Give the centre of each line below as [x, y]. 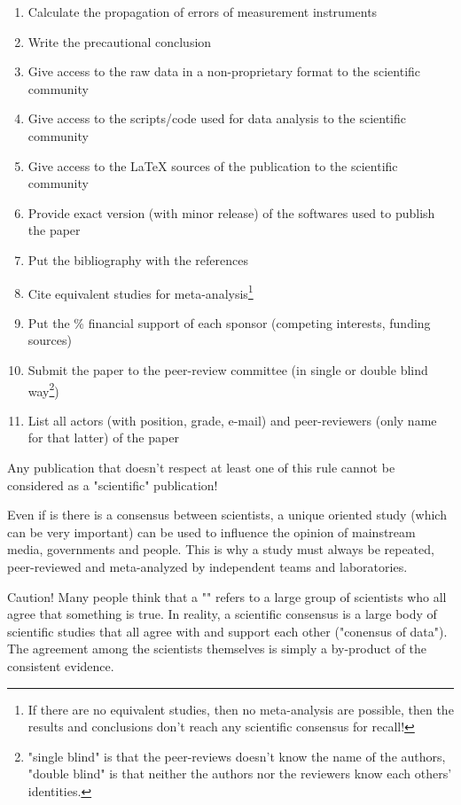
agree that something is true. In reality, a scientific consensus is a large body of [222, 614]
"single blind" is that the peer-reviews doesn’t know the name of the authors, [237, 756]
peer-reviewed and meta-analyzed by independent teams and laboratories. [207, 566]
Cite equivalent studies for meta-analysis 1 [141, 292]
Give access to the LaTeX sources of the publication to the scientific [213, 165]
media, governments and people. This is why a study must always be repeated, [221, 549]
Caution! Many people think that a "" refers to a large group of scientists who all [227, 596]
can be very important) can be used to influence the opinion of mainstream [211, 531]
